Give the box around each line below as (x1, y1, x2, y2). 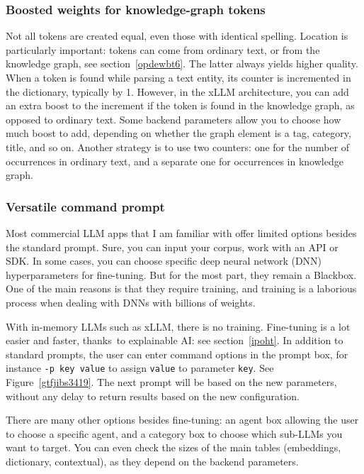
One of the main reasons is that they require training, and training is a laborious (6, 281, 357, 296)
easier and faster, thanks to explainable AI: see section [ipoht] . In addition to (6, 333, 343, 348)
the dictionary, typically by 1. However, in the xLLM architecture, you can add (6, 84, 349, 99)
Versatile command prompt (6, 197, 165, 215)
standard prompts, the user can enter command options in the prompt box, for (6, 346, 348, 361)
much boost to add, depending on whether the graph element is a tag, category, (6, 126, 351, 140)
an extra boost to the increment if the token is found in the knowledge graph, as (6, 98, 355, 113)
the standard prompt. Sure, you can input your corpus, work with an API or (6, 239, 339, 254)
